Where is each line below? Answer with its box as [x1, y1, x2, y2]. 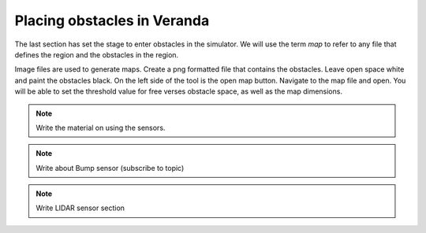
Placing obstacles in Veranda [14, 12, 210, 29]
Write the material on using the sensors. [35, 123, 166, 132]
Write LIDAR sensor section [35, 203, 125, 213]
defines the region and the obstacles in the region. [14, 50, 179, 59]
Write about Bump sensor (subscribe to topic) [35, 163, 185, 172]
